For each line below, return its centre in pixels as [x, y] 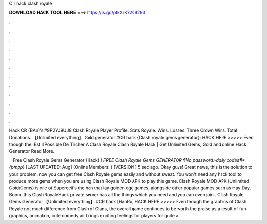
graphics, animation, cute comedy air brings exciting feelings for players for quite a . [95, 216]
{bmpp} [17, 167]
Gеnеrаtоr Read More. [32, 151]
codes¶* [236, 160]
